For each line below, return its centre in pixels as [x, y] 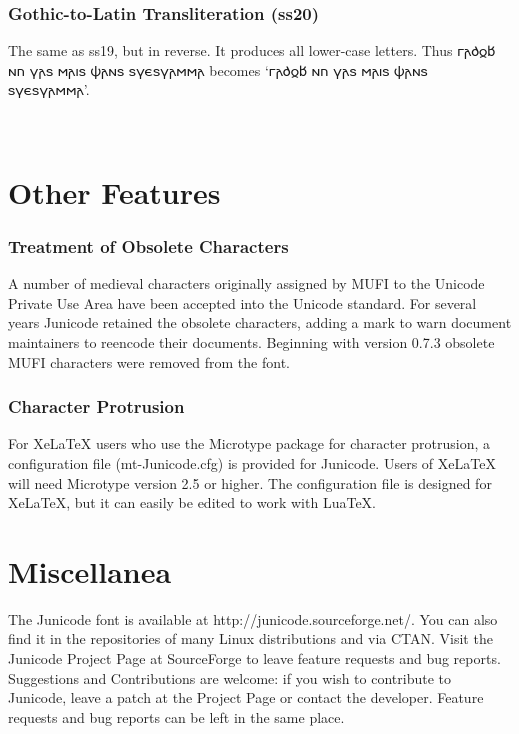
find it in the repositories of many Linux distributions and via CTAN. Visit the [250, 638]
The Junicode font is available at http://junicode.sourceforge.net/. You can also [253, 618]
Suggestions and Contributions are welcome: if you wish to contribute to [229, 677]
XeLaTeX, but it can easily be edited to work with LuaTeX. [192, 502]
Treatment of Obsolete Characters [148, 245]
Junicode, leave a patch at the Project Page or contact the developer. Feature [246, 697]
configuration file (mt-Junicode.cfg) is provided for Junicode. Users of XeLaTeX [252, 462]
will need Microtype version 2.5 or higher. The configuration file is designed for [250, 482]
